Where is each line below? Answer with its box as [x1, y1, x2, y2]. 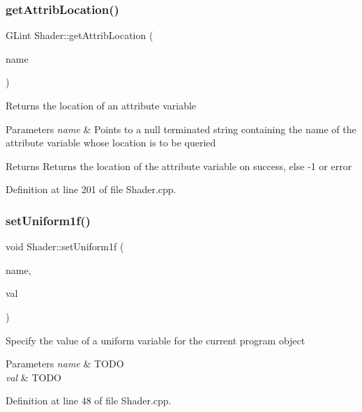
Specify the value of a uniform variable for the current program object [6, 333, 306, 347]
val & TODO [6, 369, 61, 384]
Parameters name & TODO [6, 356, 124, 371]
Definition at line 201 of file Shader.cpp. [6, 182, 176, 197]
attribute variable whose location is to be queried [6, 135, 216, 150]
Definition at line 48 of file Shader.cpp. [6, 393, 172, 408]
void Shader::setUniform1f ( [6, 239, 124, 254]
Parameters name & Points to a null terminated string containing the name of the [6, 121, 356, 136]
